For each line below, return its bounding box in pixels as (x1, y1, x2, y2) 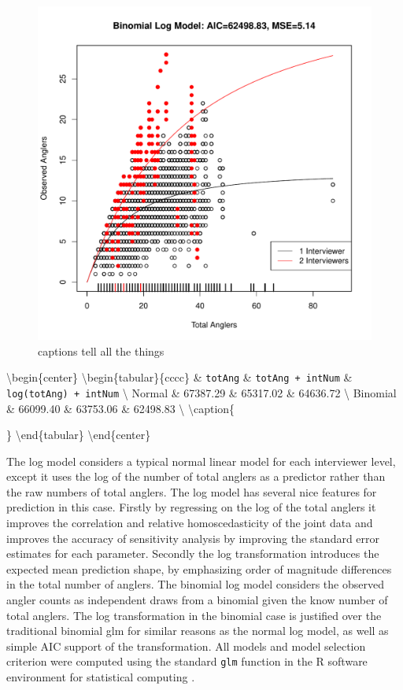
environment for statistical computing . (6, 669, 195, 685)
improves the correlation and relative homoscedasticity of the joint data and (6, 515, 373, 531)
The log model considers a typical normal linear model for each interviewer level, (6, 452, 396, 469)
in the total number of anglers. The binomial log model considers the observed (6, 576, 384, 592)
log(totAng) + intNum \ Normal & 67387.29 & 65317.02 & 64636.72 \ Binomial (6, 384, 397, 400)
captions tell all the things (38, 342, 165, 359)
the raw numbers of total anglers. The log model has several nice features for (6, 483, 377, 500)
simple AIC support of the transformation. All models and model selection (6, 637, 366, 654)
